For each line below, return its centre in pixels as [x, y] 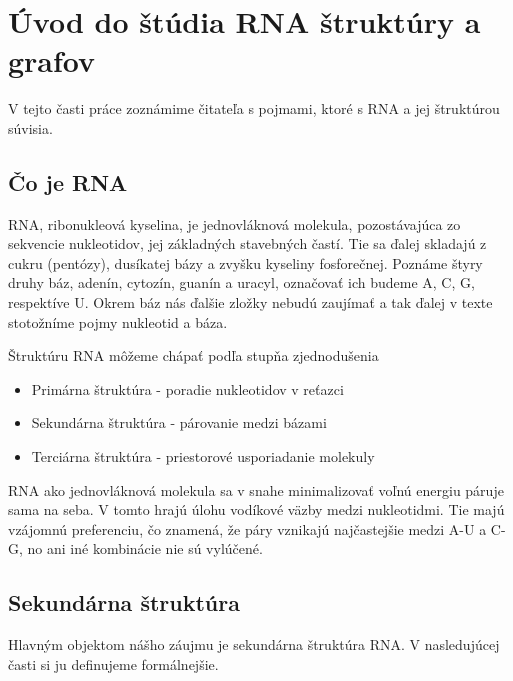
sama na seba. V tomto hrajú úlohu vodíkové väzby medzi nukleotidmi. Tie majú [256, 509]
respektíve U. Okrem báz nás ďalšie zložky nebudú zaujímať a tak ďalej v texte [250, 302]
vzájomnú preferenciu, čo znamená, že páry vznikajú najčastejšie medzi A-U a [247, 528]
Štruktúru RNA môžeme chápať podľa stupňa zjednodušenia [193, 355]
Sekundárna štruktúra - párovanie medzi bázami [179, 422]
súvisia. [30, 127]
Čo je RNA [68, 181]
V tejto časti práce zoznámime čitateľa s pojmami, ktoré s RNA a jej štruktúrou [254, 108]
